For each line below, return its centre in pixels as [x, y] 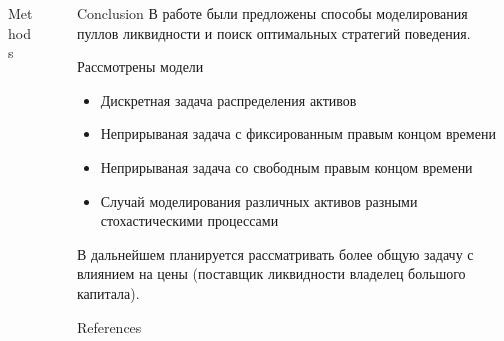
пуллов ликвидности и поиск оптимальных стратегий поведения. [273, 32]
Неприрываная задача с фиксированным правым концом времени [298, 133]
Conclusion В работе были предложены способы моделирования [272, 13]
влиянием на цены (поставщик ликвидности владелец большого [271, 273]
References [109, 326]
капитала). [108, 292]
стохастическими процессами [189, 220]
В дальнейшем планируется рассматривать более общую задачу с [275, 253]
